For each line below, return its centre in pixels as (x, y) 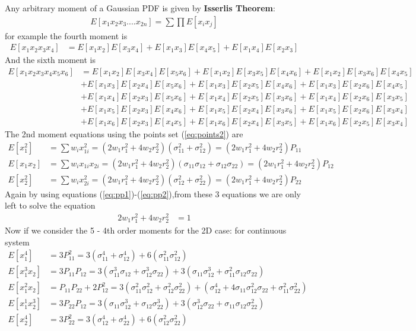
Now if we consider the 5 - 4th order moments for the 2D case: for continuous (146, 230)
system (17, 242)
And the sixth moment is (50, 60)
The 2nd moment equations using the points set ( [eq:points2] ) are (124, 134)
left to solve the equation (50, 205)
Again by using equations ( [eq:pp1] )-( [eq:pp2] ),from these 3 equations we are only (153, 193)
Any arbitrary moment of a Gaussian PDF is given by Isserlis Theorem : (140, 8)
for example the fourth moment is (66, 35)
